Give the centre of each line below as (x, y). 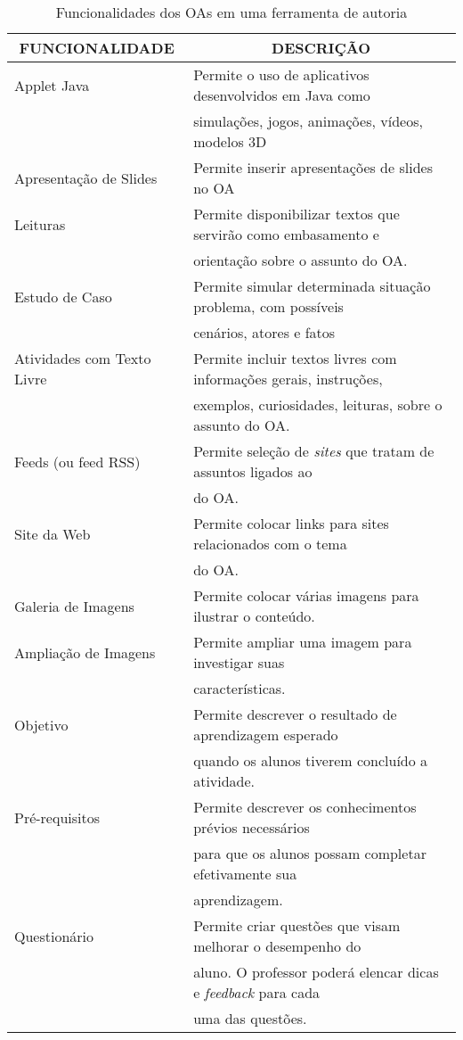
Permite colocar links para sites (291, 523)
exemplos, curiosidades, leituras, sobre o (318, 404)
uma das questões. (250, 1018)
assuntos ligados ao (253, 471)
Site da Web (53, 533)
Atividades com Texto (83, 358)
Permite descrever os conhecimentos (305, 807)
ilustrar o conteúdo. (254, 616)
